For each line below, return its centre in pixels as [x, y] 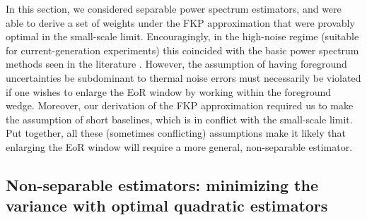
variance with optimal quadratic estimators [167, 206]
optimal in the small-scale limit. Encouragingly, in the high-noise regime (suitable [182, 36]
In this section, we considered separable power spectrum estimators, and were [174, 8]
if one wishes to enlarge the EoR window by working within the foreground [168, 91]
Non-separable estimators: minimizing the [162, 184]
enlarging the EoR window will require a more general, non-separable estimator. [179, 146]
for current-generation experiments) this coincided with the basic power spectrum [182, 50]
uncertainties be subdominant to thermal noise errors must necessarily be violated [183, 77]
